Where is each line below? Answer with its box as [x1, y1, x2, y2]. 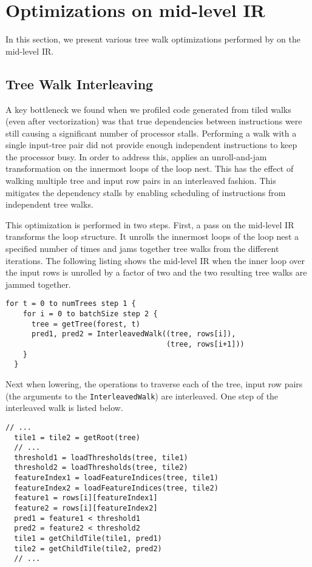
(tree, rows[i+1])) [166, 340, 245, 349]
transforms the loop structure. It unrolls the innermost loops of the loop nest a [5, 230, 299, 243]
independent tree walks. [5, 198, 93, 211]
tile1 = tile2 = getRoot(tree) [14, 433, 140, 442]
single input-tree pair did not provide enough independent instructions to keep [5, 138, 297, 151]
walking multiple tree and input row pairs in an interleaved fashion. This [5, 174, 276, 187]
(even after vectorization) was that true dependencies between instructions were [5, 115, 302, 127]
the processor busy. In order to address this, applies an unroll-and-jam [5, 150, 267, 163]
